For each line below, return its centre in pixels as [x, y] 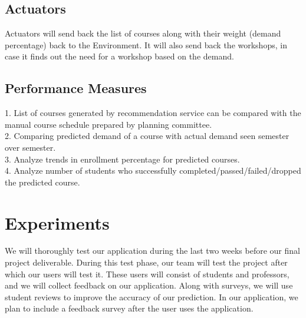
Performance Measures [76, 88]
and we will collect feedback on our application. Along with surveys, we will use [149, 285]
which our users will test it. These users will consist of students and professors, [147, 274]
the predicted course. [42, 182]
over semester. [30, 147]
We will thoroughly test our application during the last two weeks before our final [152, 251]
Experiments [57, 222]
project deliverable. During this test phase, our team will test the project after [146, 262]
